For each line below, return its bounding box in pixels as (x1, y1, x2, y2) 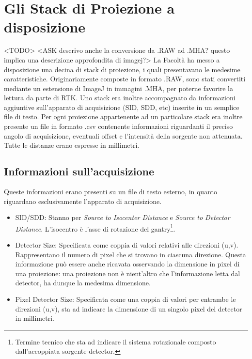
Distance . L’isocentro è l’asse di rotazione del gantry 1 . (15, 222, 175, 234)
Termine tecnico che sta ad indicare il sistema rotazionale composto (15, 336, 216, 346)
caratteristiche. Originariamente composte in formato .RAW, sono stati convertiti (4, 74, 246, 84)
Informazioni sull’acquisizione (4, 164, 155, 179)
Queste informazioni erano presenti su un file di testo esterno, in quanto (4, 187, 217, 197)
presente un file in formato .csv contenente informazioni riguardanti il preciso (4, 121, 233, 131)
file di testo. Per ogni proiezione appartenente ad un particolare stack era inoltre (4, 111, 243, 122)
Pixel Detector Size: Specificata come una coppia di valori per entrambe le (15, 294, 236, 304)
